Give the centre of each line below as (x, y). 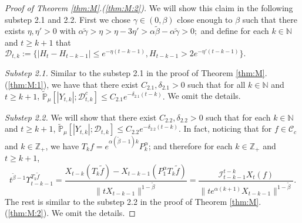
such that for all (217, 84)
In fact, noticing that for (228, 128)
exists (15, 31)
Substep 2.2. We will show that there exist (81, 117)
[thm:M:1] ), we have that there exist (73, 84)
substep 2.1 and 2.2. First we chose (68, 19)
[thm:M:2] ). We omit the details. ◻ (72, 213)
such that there (270, 19)
